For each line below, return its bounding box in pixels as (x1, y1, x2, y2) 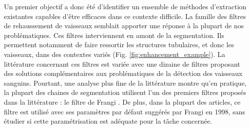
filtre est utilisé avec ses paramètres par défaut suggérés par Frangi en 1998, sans (4, 106, 245, 116)
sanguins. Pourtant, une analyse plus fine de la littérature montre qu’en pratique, (4, 77, 247, 88)
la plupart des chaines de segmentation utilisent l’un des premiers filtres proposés (4, 87, 247, 97)
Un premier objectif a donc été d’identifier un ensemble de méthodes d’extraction (4, 1, 247, 11)
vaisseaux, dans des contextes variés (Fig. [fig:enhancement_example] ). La (4, 49, 225, 59)
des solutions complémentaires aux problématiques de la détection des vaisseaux (4, 68, 243, 78)
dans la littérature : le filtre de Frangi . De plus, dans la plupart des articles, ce (4, 96, 241, 107)
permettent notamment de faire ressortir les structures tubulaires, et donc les (4, 39, 234, 50)
